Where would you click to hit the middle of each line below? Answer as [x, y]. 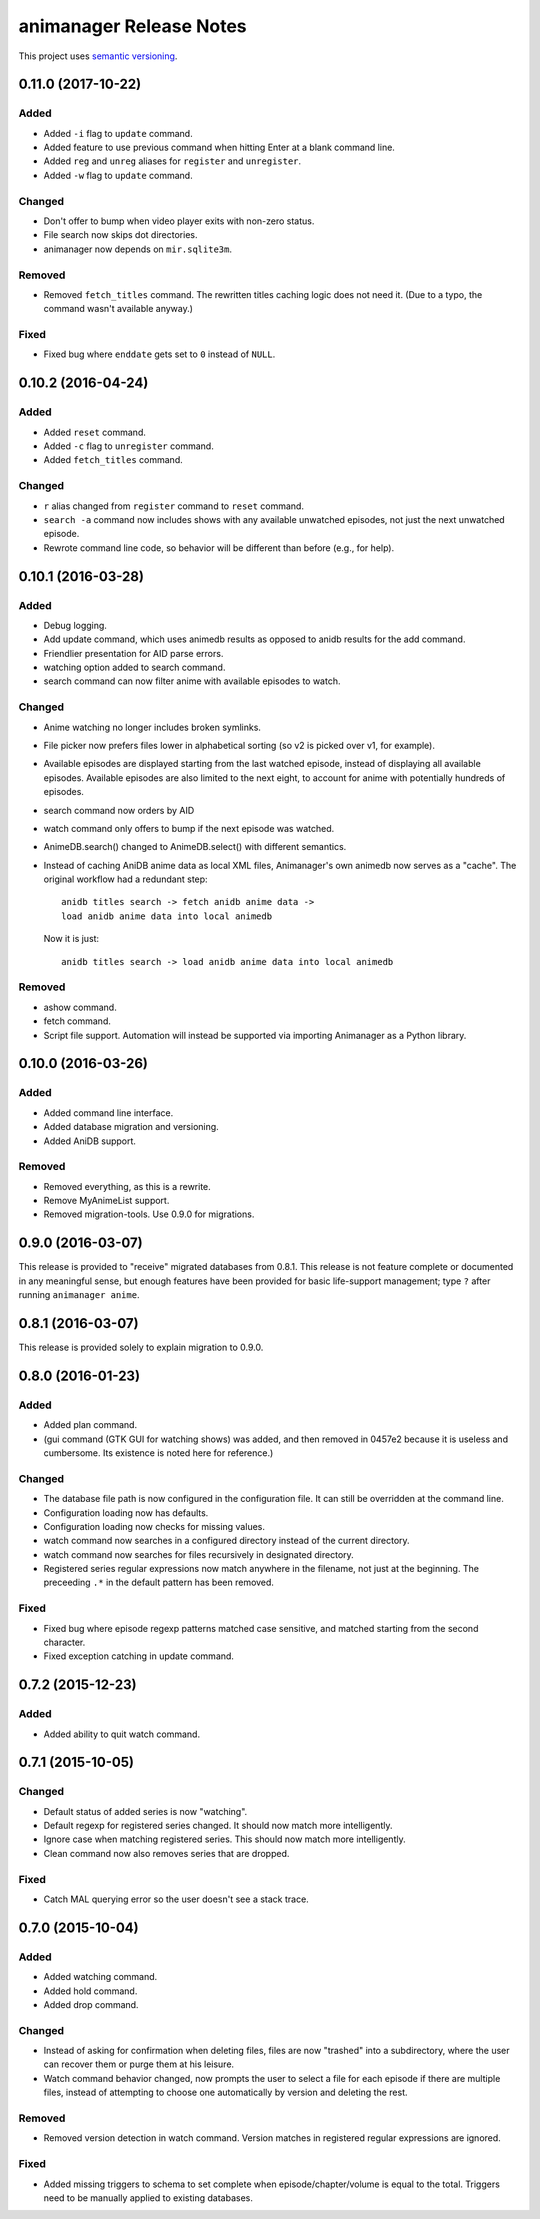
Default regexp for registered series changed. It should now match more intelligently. [218, 1826]
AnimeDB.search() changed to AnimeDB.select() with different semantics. [195, 847]
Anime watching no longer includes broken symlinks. [152, 727]
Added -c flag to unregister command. [128, 446]
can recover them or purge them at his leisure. [139, 2064]
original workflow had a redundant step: [126, 879]
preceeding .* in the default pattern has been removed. [159, 1582]
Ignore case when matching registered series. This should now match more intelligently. [224, 1839]
